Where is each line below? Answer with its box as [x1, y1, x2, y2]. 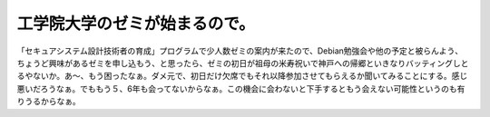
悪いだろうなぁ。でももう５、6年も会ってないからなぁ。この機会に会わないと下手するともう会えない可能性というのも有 [16, 83, 465, 94]
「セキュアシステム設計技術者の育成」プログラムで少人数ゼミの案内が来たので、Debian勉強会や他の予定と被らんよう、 [16, 45, 464, 56]
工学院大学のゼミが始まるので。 [16, 14, 255, 34]
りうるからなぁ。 [16, 96, 81, 107]
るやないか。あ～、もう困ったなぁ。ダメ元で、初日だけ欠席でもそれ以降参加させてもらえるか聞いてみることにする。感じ [16, 71, 468, 82]
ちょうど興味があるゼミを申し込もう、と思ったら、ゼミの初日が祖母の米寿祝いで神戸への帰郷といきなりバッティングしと [16, 57, 469, 68]
